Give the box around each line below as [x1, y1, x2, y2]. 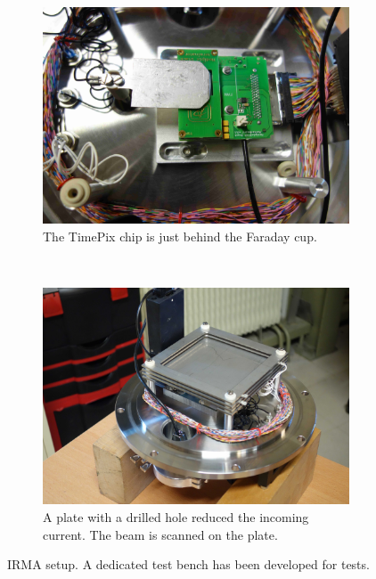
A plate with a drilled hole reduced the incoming [43, 508, 309, 526]
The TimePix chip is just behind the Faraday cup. [43, 227, 317, 246]
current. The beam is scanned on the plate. [43, 525, 278, 543]
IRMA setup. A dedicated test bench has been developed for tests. [7, 555, 370, 574]
